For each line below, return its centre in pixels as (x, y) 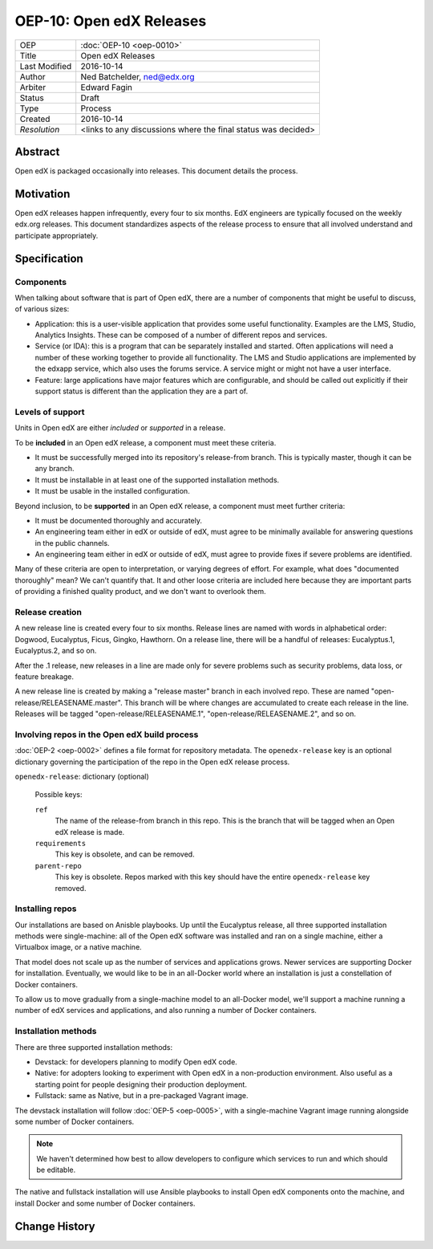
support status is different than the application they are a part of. (142, 391)
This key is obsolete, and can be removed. (125, 854)
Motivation (42, 194)
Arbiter (33, 87)
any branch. (55, 469)
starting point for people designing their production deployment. (141, 1084)
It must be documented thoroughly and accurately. (119, 520)
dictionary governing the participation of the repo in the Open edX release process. (152, 762)
